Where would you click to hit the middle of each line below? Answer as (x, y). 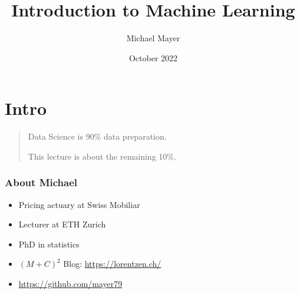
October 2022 (153, 57)
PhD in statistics (49, 244)
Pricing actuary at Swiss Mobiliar (79, 204)
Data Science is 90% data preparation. (97, 136)
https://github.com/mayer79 (70, 284)
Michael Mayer (153, 38)
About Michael (41, 182)
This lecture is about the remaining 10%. (102, 156)
